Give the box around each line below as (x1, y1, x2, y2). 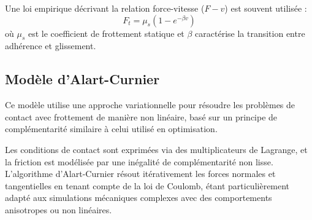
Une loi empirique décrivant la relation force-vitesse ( (5, 2, 205, 14)
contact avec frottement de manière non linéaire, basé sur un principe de (5, 110, 278, 123)
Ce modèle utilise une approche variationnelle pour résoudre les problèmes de (5, 98, 295, 111)
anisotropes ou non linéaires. (5, 203, 112, 216)
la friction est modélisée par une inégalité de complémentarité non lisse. (5, 155, 273, 168)
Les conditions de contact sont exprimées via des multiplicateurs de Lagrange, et (5, 143, 308, 155)
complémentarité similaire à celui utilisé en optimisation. (5, 122, 218, 135)
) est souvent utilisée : (224, 2, 307, 14)
